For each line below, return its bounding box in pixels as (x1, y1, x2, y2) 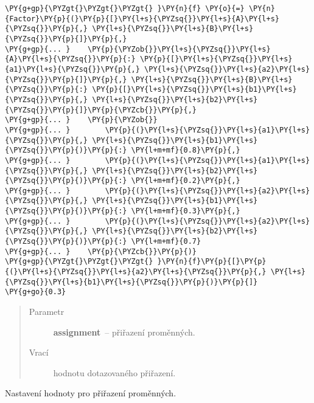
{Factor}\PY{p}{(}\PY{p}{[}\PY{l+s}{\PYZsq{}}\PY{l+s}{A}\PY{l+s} (5, 14, 280, 23)
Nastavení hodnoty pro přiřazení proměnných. (5, 387, 176, 399)
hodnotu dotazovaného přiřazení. (53, 366, 176, 379)
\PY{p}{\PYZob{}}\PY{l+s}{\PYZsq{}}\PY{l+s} (88, 44, 271, 53)
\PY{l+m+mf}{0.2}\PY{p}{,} (131, 176, 240, 185)
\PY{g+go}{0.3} (5, 288, 66, 297)
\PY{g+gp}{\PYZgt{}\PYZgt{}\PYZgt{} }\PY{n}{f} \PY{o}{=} (5, 4, 245, 13)
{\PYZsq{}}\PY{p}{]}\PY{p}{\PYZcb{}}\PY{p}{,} (5, 105, 197, 114)
